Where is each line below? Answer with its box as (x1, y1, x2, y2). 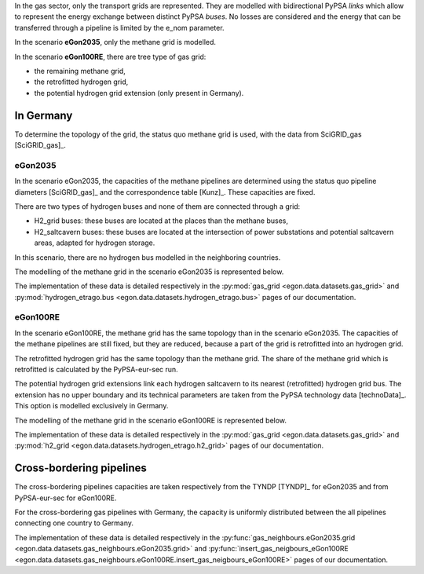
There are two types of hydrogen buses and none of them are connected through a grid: (14, 201, 301, 211)
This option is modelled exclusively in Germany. (14, 401, 169, 411)
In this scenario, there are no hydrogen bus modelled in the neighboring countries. (14, 252, 281, 262)
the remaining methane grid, (34, 66, 126, 75)
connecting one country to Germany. (14, 518, 133, 528)
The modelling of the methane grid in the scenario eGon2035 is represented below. (14, 267, 284, 276)
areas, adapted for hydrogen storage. (34, 238, 155, 247)
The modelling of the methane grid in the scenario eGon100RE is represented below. (14, 415, 287, 425)
